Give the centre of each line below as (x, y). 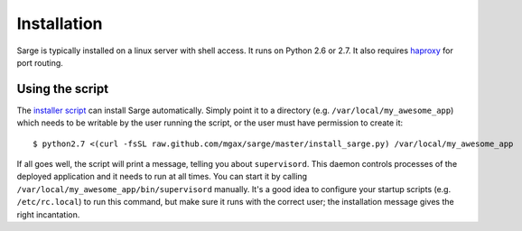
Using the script (62, 89)
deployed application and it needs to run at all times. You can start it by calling (162, 177)
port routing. (40, 62)
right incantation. (48, 214)
